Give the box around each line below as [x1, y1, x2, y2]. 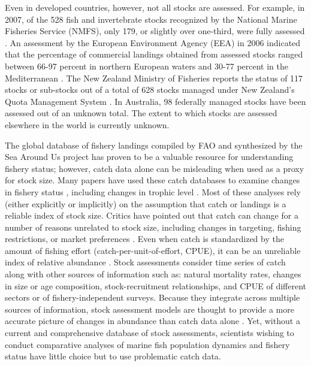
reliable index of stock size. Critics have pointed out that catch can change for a [5, 209, 298, 222]
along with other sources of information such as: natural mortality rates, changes [5, 268, 301, 280]
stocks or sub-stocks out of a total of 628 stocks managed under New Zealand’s [5, 83, 295, 96]
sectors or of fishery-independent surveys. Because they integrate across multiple [5, 291, 300, 304]
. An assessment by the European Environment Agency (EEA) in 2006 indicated [5, 36, 301, 49]
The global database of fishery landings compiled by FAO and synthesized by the [5, 138, 303, 151]
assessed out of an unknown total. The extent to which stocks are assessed [5, 107, 277, 119]
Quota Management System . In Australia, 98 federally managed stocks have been [5, 95, 306, 107]
